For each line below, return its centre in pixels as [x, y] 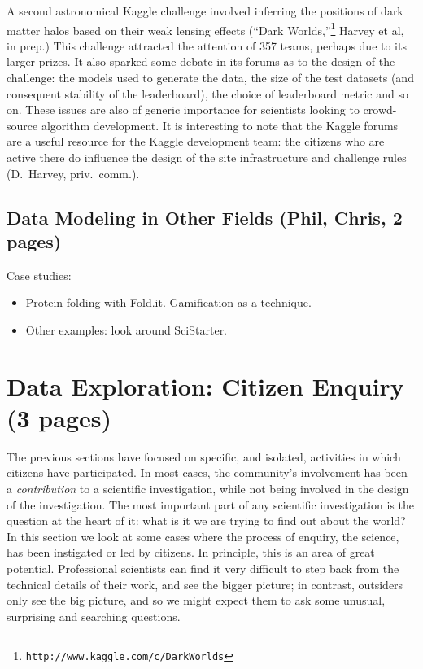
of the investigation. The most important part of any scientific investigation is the [210, 504]
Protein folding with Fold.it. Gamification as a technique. [168, 302]
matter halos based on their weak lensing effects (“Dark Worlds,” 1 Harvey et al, [205, 28]
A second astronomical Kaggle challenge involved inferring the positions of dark [205, 11]
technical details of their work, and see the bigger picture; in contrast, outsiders [205, 584]
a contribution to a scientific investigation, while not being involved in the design [208, 489]
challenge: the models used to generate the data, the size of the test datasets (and [210, 78]
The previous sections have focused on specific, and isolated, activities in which [204, 456]
